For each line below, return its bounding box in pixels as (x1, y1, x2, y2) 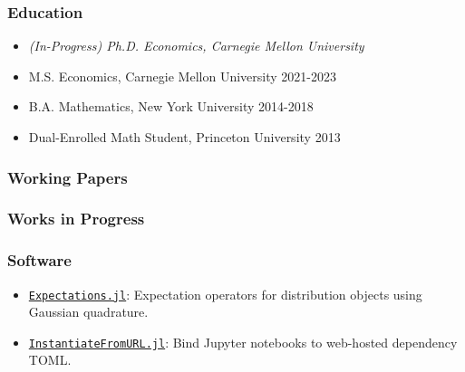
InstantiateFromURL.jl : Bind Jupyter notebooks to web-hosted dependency (28, 332, 458, 351)
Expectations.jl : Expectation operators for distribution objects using (28, 284, 422, 303)
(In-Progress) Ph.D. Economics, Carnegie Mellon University (28, 36, 364, 55)
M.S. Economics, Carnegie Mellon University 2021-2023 (28, 66, 336, 85)
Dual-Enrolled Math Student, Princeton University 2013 (28, 128, 341, 146)
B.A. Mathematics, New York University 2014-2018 (28, 97, 314, 116)
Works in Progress (7, 207, 145, 230)
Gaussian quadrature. (28, 302, 149, 321)
